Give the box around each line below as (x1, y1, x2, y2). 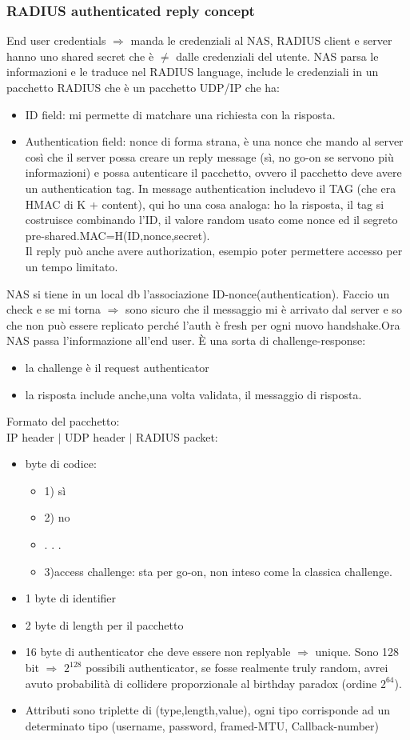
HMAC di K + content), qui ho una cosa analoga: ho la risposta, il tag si (25, 195, 384, 212)
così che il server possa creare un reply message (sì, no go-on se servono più (25, 148, 394, 165)
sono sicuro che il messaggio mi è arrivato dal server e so (125, 301, 402, 318)
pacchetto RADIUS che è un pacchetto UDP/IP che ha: (6, 79, 280, 95)
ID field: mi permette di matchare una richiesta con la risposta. (25, 106, 336, 122)
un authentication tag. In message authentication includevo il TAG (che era (25, 179, 396, 196)
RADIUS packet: (136, 428, 218, 445)
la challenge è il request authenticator (25, 358, 209, 375)
